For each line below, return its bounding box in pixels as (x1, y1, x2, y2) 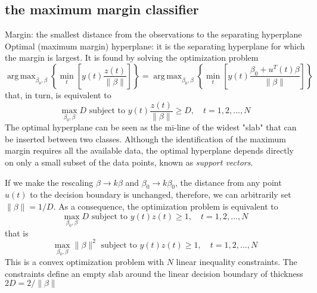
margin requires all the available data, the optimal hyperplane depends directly (5, 144, 294, 157)
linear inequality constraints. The (176, 255, 297, 268)
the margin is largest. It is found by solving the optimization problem (5, 51, 259, 64)
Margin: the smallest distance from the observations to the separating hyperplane (5, 28, 302, 40)
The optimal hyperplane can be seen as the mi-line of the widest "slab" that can (5, 121, 297, 133)
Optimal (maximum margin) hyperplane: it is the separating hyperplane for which (5, 39, 305, 52)
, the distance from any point (175, 176, 282, 188)
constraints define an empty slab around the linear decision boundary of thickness (5, 267, 303, 279)
